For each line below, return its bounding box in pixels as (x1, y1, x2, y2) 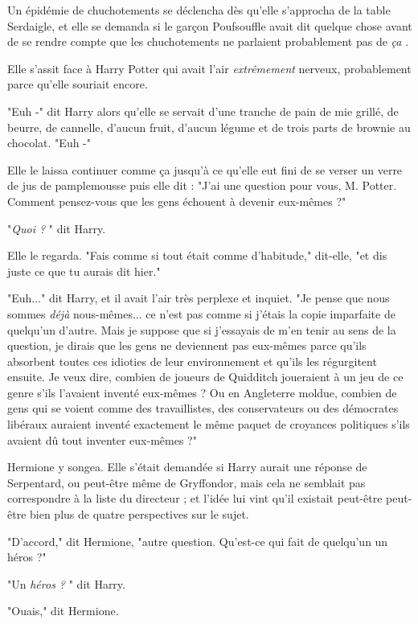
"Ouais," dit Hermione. (7, 602, 119, 619)
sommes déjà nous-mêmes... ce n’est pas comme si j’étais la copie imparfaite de (7, 305, 395, 322)
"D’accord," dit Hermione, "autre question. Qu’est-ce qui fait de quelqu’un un (7, 532, 388, 549)
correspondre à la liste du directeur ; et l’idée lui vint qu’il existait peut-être (7, 490, 383, 507)
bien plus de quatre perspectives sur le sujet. (30, 506, 249, 523)
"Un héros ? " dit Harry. (7, 575, 125, 592)
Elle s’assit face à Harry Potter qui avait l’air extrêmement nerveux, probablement (7, 60, 412, 76)
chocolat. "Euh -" (7, 134, 92, 151)
